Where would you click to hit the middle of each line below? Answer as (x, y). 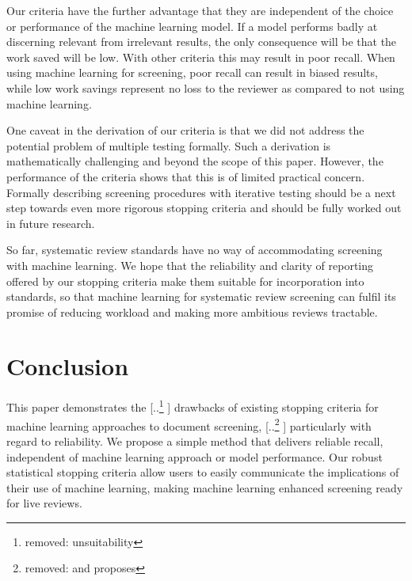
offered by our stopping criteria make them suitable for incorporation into (185, 281)
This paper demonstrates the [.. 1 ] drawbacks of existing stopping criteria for (193, 406)
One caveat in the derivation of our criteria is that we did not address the (185, 130)
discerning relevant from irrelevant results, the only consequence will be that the (202, 42)
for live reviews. (44, 503)
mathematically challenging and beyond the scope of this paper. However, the (195, 161)
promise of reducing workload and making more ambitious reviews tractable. (192, 311)
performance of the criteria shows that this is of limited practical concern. (186, 176)
